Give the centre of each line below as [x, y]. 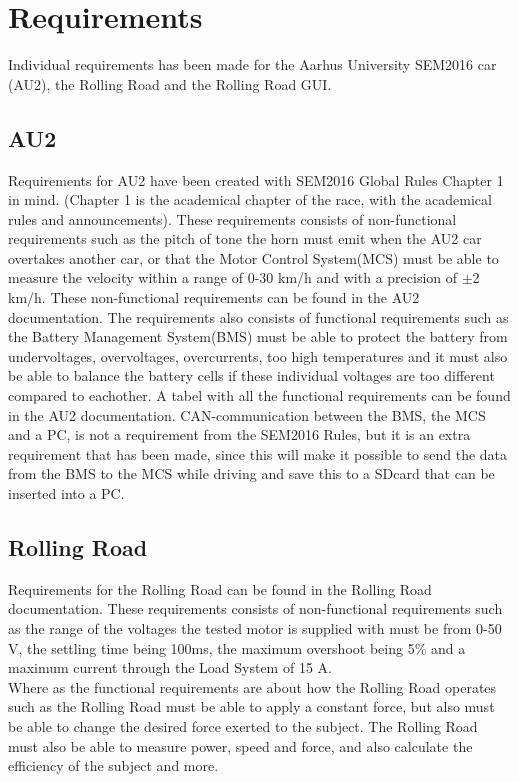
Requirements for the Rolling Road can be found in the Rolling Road [220, 588]
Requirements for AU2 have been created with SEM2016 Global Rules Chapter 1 [256, 179]
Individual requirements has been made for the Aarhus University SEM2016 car [252, 64]
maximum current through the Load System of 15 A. [170, 667]
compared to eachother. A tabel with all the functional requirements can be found [259, 395]
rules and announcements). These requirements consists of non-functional [232, 218]
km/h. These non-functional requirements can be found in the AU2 [214, 297]
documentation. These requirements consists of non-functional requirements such [255, 608]
